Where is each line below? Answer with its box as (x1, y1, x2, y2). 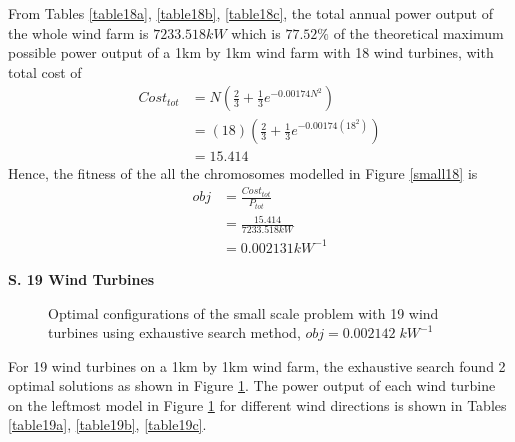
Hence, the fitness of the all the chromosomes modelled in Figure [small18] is (8, 163, 478, 184)
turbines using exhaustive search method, (48, 322, 301, 343)
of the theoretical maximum (333, 22, 504, 43)
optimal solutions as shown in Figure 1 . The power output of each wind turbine (8, 375, 496, 396)
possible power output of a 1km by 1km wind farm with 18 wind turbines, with (8, 42, 494, 63)
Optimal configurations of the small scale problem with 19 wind (48, 302, 439, 323)
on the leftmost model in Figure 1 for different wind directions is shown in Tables (8, 394, 507, 415)
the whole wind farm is (8, 22, 149, 43)
